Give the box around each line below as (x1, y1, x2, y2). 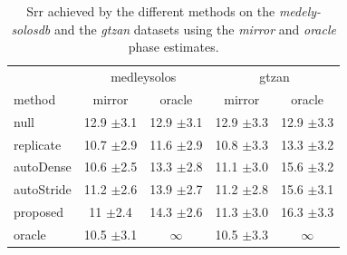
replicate (14, 134, 62, 153)
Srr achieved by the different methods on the (26, 2, 275, 20)
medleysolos (111, 67, 177, 86)
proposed (14, 202, 63, 221)
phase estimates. (128, 37, 219, 56)
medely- (278, 2, 322, 20)
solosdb (11, 19, 51, 38)
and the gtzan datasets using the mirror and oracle (53, 19, 336, 38)
